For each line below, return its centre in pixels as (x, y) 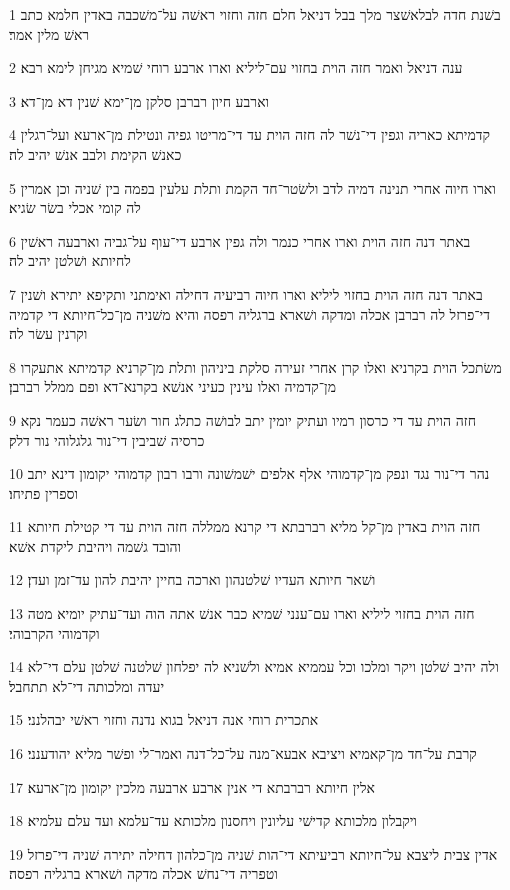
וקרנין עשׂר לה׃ (48, 333)
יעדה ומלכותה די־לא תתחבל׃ (87, 685)
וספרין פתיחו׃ (44, 492)
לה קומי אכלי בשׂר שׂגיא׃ (75, 207)
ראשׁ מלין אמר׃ (49, 33)
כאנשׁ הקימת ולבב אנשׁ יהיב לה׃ (95, 153)
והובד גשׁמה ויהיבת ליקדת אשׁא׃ (95, 545)
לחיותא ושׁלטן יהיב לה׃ (70, 260)
